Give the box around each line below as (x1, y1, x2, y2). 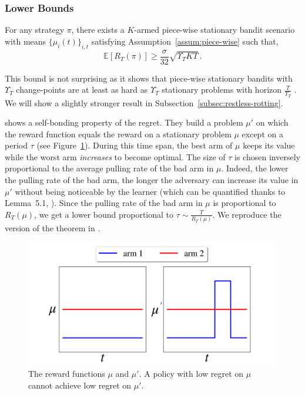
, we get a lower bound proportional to (34, 208, 174, 220)
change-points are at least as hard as (16, 83, 148, 96)
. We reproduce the (212, 208, 281, 220)
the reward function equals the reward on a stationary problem (5, 127, 232, 140)
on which (256, 116, 289, 129)
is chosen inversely (234, 150, 300, 163)
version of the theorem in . (5, 222, 100, 234)
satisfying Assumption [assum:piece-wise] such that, (91, 35, 279, 47)
